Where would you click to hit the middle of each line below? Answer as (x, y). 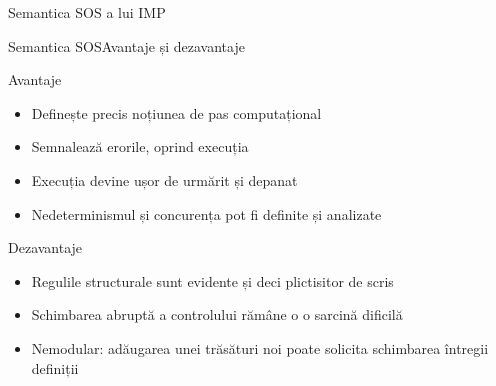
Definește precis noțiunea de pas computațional (176, 112)
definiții (55, 367)
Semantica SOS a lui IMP (87, 12)
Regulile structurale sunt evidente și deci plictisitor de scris (212, 280)
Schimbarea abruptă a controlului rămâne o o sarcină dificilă (217, 314)
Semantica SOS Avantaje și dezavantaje (126, 45)
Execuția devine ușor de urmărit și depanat (164, 179)
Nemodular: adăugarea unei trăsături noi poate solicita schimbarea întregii (260, 347)
